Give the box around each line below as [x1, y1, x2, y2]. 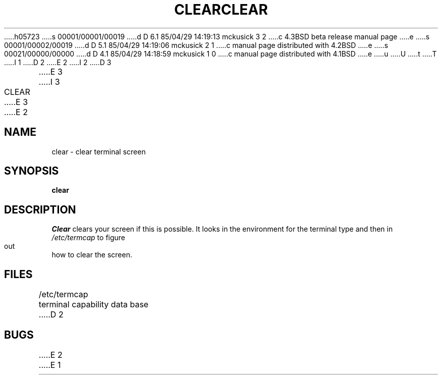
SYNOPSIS [4, 165, 59, 178]
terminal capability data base [38, 299, 149, 310]
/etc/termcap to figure [51, 233, 126, 242]
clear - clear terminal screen [51, 147, 146, 156]
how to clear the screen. [51, 250, 132, 259]
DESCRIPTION [4, 203, 76, 216]
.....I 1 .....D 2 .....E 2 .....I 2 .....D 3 [4, 58, 112, 67]
